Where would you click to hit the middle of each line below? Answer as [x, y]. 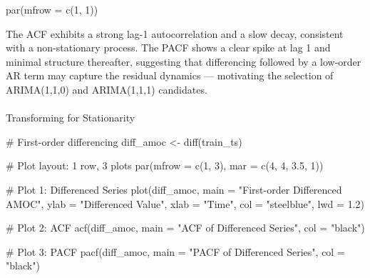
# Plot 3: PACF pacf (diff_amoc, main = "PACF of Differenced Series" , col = [175, 251]
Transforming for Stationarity [71, 118]
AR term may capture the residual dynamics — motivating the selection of [170, 75]
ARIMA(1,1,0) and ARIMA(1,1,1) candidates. [107, 89]
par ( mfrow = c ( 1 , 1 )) [52, 9]
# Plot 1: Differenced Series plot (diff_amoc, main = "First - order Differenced [174, 189]
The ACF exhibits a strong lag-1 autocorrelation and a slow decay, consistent [175, 33]
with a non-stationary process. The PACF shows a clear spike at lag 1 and [168, 48]
